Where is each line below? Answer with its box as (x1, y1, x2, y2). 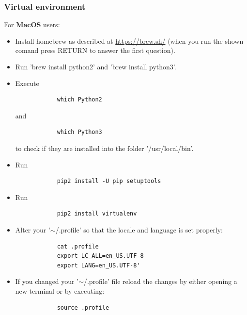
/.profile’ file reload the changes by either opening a (83, 276, 237, 286)
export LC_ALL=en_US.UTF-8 (57, 252, 144, 260)
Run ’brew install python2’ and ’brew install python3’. (15, 62, 176, 71)
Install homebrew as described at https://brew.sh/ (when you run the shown (15, 35, 244, 46)
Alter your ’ (15, 224, 50, 234)
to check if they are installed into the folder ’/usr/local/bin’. (15, 143, 194, 153)
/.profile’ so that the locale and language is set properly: (55, 224, 223, 234)
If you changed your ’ (15, 276, 79, 286)
